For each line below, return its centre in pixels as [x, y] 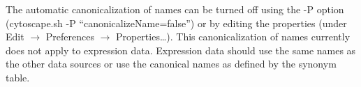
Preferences [70, 37]
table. [18, 77]
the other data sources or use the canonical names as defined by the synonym [171, 64]
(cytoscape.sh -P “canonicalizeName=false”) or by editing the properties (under [176, 23]
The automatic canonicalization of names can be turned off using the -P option [175, 9]
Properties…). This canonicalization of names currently [233, 37]
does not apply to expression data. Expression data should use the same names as [181, 50]
